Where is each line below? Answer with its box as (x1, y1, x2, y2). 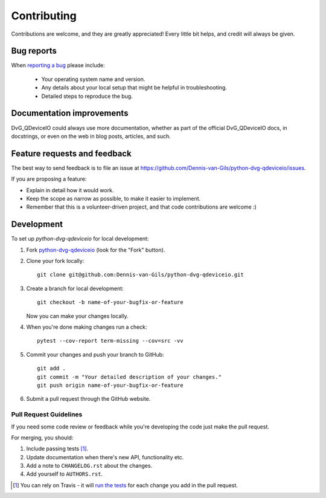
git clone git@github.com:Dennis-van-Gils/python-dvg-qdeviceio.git (37, 271, 244, 278)
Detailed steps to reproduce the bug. (41, 92, 133, 100)
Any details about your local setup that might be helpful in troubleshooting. (41, 84, 228, 91)
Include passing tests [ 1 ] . (26, 445, 89, 453)
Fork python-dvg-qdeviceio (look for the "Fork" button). (26, 246, 165, 253)
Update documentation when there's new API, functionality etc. (26, 453, 184, 461)
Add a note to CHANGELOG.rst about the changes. (26, 462, 153, 470)
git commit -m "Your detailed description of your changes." (37, 373, 222, 380)
